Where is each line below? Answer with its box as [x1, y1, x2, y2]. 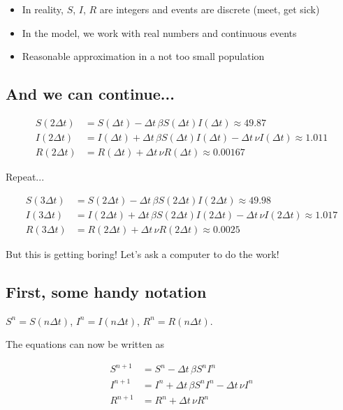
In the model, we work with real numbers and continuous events [22, 25, 297, 40]
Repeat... [6, 169, 45, 184]
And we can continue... [6, 83, 175, 105]
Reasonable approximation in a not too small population [22, 49, 265, 63]
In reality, [22, 2, 64, 16]
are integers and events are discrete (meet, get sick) [99, 2, 320, 16]
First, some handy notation [6, 280, 207, 302]
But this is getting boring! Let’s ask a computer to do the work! [6, 246, 279, 261]
